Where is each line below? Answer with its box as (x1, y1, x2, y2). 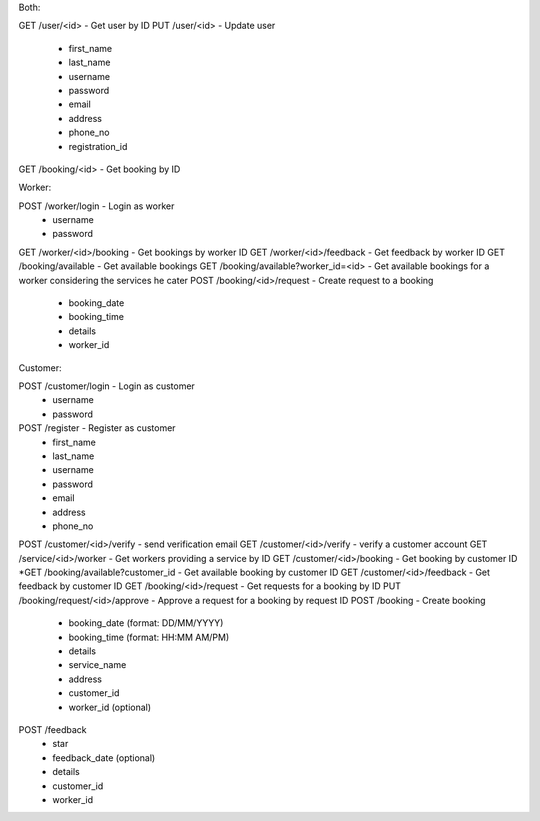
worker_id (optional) (68, 701, 152, 713)
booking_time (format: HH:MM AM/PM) (68, 631, 230, 643)
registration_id (68, 140, 128, 152)
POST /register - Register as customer (18, 422, 176, 434)
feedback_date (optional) (52, 751, 156, 764)
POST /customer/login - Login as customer (18, 380, 195, 392)
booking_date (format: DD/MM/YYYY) (68, 617, 224, 629)
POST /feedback (18, 723, 87, 735)
